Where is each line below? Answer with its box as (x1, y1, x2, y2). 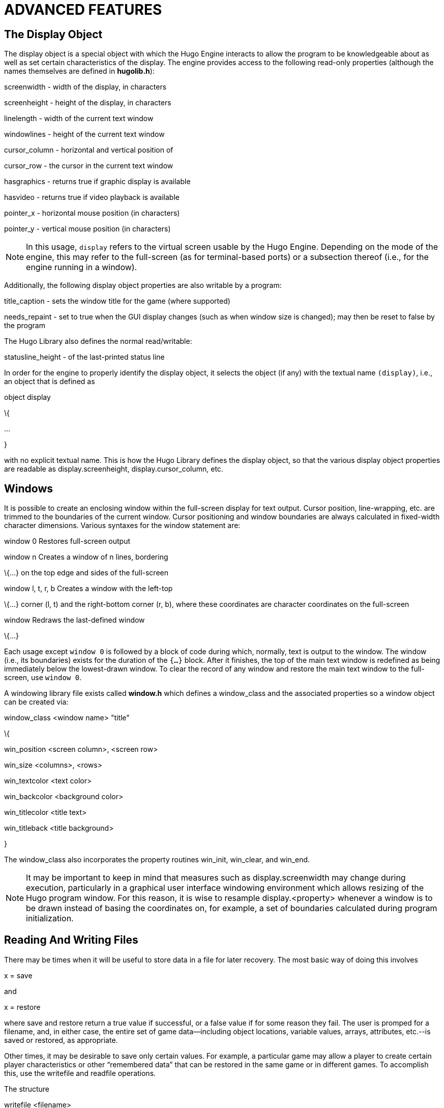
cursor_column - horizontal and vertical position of (4, 145, 173, 155)
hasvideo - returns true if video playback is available (4, 193, 180, 202)
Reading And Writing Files (4, 934, 138, 947)
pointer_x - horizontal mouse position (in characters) (4, 209, 180, 218)
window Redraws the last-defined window (4, 616, 145, 625)
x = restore (4, 1002, 41, 1011)
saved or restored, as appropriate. (4, 1035, 118, 1044)
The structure (4, 1084, 49, 1093)
